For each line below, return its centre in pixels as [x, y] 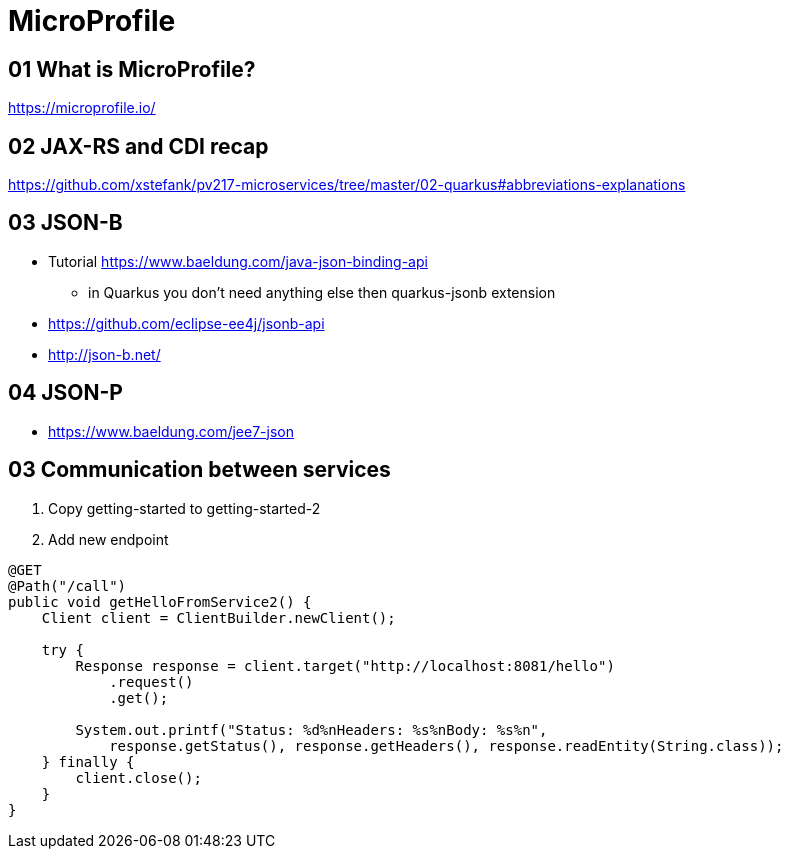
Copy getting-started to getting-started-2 [184, 508]
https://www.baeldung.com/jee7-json [171, 431]
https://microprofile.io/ [82, 108]
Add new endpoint [108, 539]
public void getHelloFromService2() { [160, 601]
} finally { [88, 761]
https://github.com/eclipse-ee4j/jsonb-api [186, 323]
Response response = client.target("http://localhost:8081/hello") [345, 665]
